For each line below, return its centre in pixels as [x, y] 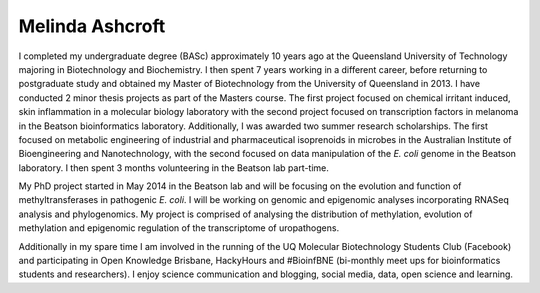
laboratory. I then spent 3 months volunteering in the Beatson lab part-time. [174, 167]
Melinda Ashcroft [92, 26]
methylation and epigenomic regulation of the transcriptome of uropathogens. [179, 228]
